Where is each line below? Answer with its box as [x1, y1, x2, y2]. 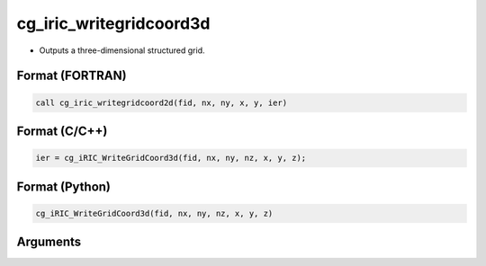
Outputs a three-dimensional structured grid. [39, 45, 206, 56]
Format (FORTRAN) [16, 68, 127, 84]
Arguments [16, 235, 82, 250]
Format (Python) [16, 179, 112, 194]
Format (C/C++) [16, 123, 108, 138]
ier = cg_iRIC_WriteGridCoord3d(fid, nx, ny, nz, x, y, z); [35, 153, 307, 164]
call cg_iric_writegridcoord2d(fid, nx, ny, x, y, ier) [35, 97, 288, 108]
